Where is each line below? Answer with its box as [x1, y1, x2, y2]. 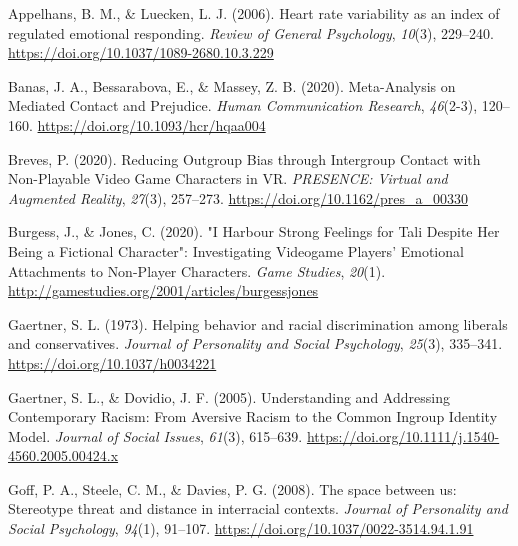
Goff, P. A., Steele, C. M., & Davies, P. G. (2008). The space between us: [8, 478, 457, 499]
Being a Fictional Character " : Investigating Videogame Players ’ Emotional [8, 240, 464, 261]
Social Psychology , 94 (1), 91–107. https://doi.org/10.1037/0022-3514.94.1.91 [8, 518, 474, 539]
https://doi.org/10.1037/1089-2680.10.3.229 [8, 42, 274, 63]
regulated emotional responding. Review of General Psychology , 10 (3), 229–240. [8, 22, 494, 43]
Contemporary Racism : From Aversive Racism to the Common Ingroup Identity [8, 406, 498, 427]
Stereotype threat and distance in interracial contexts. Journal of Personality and [8, 498, 508, 519]
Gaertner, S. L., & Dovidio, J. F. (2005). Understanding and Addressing [8, 386, 450, 407]
